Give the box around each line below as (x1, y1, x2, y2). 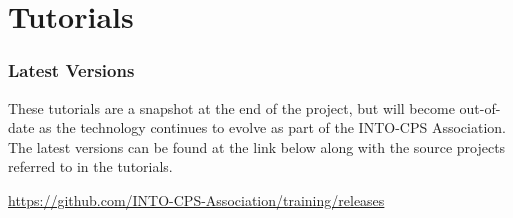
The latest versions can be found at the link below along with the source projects (8, 136, 506, 157)
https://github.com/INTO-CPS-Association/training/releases (8, 189, 385, 210)
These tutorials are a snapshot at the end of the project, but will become (8, 97, 455, 118)
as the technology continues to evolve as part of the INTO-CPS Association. (39, 117, 506, 138)
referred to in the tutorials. (8, 156, 173, 177)
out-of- (459, 97, 501, 118)
